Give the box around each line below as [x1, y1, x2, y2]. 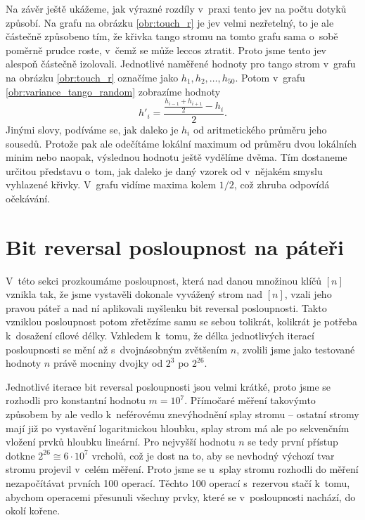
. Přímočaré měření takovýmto [184, 393, 316, 408]
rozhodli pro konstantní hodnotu [6, 393, 146, 408]
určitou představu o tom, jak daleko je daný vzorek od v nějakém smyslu [6, 163, 323, 178]
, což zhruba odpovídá [233, 177, 330, 192]
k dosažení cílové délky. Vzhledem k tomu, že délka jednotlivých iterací [6, 328, 314, 343]
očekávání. [6, 190, 50, 205]
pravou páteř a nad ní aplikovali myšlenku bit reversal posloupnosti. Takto [6, 300, 327, 315]
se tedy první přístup [248, 434, 338, 449]
